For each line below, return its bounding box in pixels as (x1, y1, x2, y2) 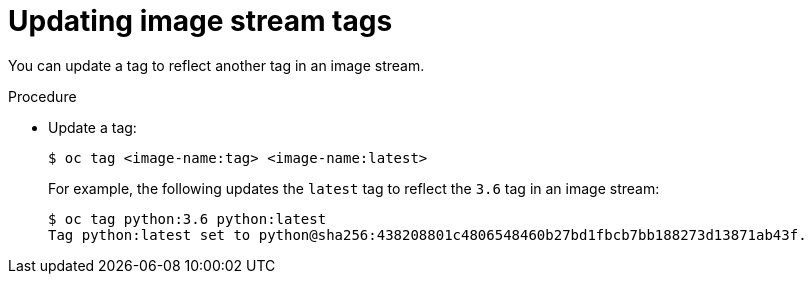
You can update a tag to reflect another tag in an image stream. (8, 56, 425, 74)
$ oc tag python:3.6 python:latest (48, 210, 327, 227)
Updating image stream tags (8, 4, 393, 38)
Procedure (8, 87, 77, 105)
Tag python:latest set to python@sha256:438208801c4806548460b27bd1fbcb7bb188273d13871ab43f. (48, 226, 807, 243)
